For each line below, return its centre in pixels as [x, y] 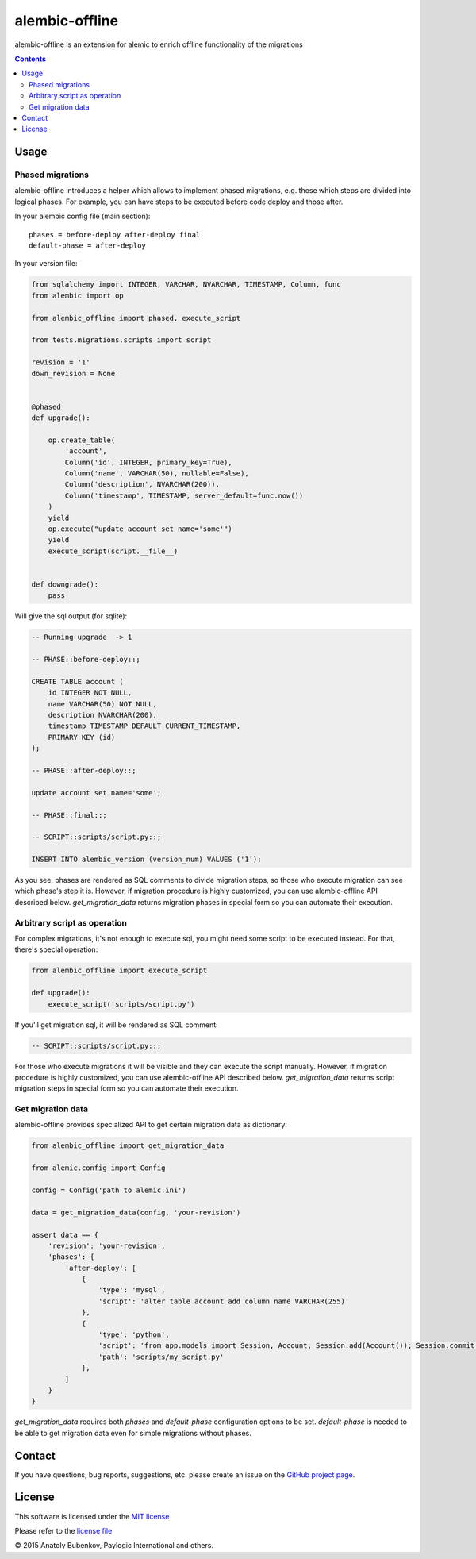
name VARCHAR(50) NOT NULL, [103, 704]
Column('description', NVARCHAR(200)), [142, 485]
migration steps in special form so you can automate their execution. [127, 1088]
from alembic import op [78, 295]
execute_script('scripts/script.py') [121, 1004]
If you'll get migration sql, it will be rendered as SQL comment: [116, 1025]
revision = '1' [61, 362]
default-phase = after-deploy [88, 246]
